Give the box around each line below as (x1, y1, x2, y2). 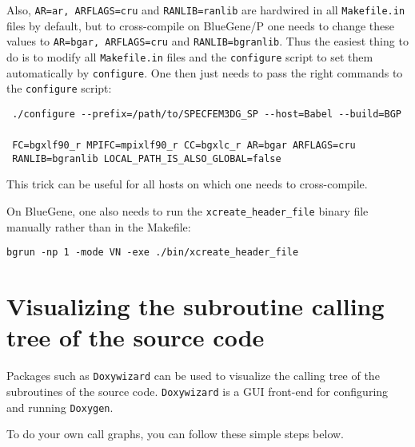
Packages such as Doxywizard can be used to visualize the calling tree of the (6, 367, 380, 384)
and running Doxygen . (6, 398, 114, 415)
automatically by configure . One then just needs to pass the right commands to (6, 64, 403, 81)
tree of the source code (6, 321, 265, 354)
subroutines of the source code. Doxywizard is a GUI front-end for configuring (6, 382, 389, 399)
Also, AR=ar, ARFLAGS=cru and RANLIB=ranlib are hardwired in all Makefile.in (6, 2, 405, 18)
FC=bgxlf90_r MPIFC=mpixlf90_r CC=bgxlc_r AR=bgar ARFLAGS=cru (12, 140, 356, 152)
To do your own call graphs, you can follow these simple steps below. (6, 425, 344, 442)
